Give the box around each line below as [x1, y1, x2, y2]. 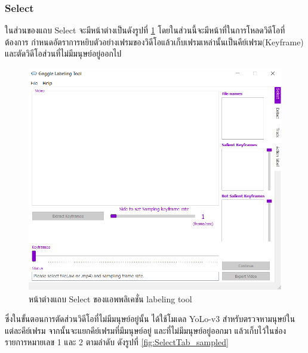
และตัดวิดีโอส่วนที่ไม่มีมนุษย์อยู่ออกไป [5, 47, 122, 60]
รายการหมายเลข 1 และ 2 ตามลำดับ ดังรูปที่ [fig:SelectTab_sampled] [5, 336, 229, 348]
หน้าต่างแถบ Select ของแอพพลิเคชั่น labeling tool [29, 292, 192, 305]
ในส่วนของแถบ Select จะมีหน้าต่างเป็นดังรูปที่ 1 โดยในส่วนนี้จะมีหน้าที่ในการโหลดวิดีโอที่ [5, 24, 285, 36]
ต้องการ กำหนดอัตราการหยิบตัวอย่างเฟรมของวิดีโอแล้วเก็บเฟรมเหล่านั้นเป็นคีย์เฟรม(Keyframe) [5, 35, 304, 48]
